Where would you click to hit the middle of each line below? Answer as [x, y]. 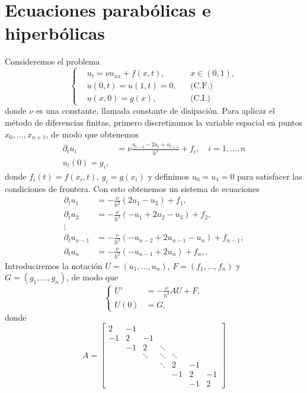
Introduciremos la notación [54, 265]
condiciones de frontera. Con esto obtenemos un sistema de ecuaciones [132, 188]
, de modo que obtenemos [92, 134]
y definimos [169, 176]
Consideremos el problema [52, 61]
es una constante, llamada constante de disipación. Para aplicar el [155, 111]
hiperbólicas [55, 33]
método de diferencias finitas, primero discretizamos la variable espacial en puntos [154, 122]
